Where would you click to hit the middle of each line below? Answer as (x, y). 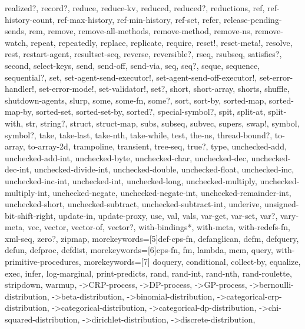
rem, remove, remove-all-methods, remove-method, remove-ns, (141, 31)
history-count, (30, 19)
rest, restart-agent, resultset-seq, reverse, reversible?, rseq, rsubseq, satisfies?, (143, 54)
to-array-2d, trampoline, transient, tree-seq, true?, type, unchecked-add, (157, 146)
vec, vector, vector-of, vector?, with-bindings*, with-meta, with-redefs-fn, (159, 227)
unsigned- (281, 204)
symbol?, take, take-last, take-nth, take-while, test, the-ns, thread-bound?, (139, 134)
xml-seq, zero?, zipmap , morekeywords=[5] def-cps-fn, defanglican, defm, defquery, (152, 238)
